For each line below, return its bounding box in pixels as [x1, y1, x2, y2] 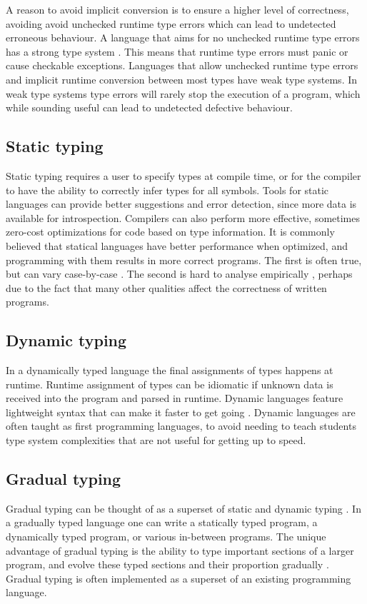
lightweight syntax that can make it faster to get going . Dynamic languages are [6, 404, 356, 419]
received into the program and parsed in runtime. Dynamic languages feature [6, 391, 343, 406]
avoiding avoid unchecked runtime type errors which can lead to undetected [6, 16, 336, 31]
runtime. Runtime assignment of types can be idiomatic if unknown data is [6, 376, 333, 391]
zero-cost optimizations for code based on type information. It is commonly [6, 224, 335, 239]
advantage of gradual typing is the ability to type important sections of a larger [6, 543, 354, 558]
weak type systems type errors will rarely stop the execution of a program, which [6, 86, 361, 101]
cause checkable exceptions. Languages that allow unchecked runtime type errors [6, 58, 358, 73]
